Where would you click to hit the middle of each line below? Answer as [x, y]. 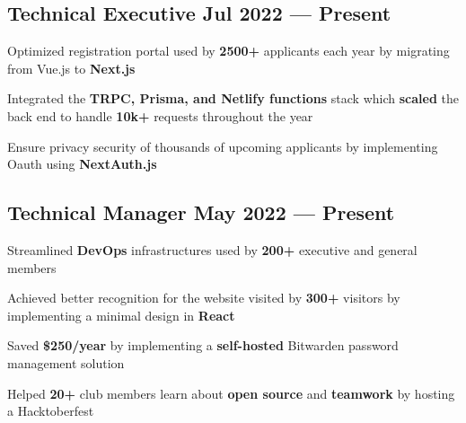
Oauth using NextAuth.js [82, 164]
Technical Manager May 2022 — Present [201, 212]
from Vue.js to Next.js [71, 68]
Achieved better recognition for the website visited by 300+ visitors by [204, 298]
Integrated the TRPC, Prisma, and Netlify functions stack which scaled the [233, 98]
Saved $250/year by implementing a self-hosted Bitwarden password [203, 345]
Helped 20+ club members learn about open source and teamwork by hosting [231, 393]
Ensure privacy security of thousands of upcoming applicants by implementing [223, 146]
